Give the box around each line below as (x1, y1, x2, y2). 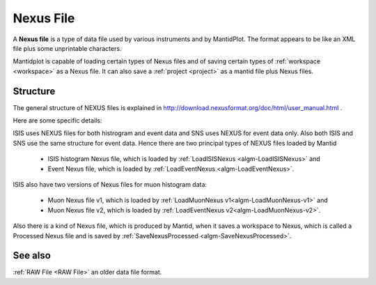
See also (13, 249, 52, 261)
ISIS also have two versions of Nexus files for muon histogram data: (13, 180, 207, 188)
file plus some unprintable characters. (13, 44, 122, 52)
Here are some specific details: (13, 116, 102, 125)
